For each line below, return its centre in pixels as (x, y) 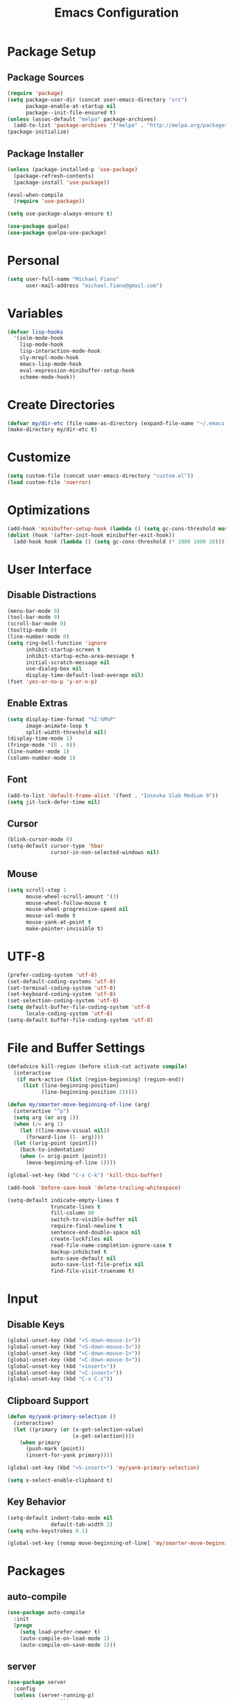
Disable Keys (36, 1325)
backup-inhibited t (79, 1252)
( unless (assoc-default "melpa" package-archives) (82, 119)
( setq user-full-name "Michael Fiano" (63, 279)
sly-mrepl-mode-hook (49, 358)
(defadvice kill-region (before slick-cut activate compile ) (97, 1066)
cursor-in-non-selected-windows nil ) (105, 853)
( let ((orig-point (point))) (55, 1143)
